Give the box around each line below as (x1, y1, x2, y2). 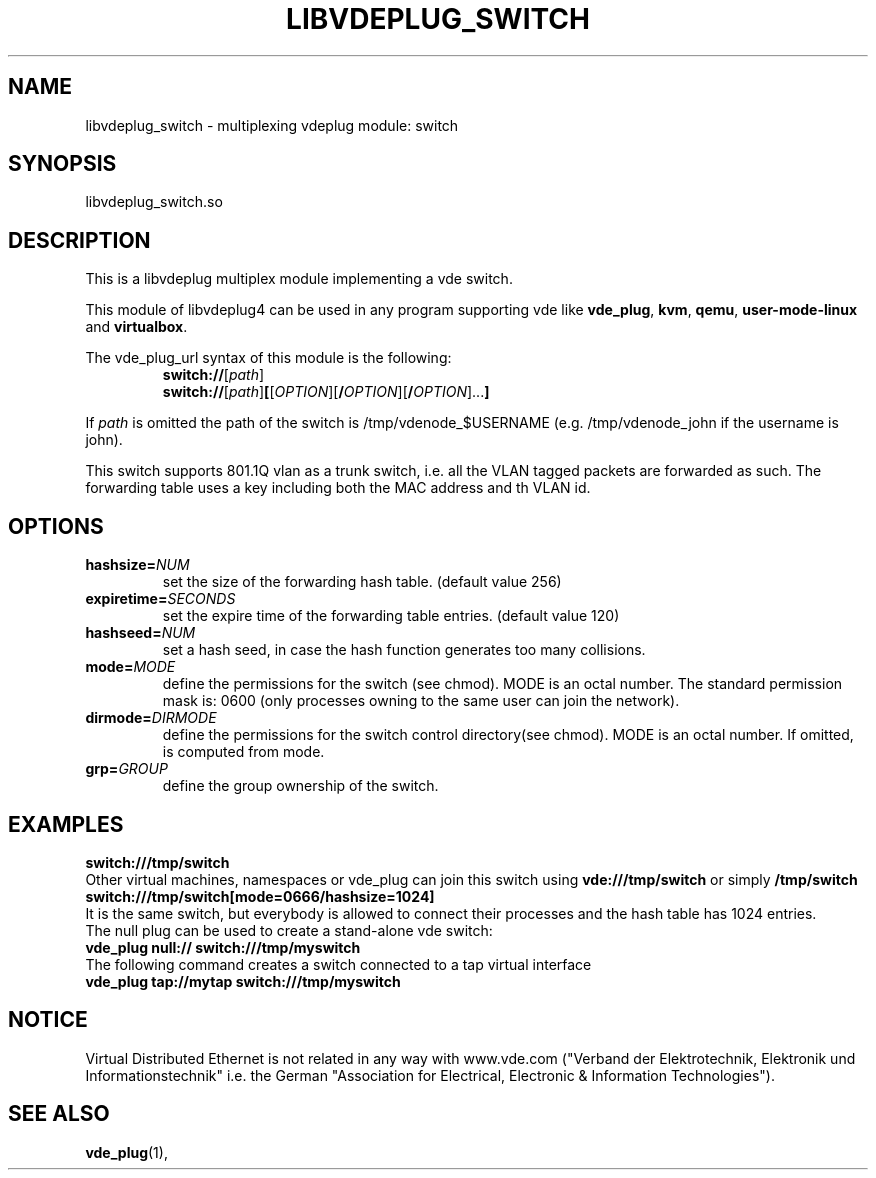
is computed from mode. (162, 743, 325, 761)
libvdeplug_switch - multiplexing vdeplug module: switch (85, 116, 459, 134)
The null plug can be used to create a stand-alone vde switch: (85, 921, 493, 939)
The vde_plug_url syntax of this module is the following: (85, 349, 452, 367)
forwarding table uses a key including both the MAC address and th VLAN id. (85, 479, 591, 497)
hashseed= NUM (85, 624, 196, 642)
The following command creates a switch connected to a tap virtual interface (85, 955, 592, 973)
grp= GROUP (85, 760, 168, 778)
